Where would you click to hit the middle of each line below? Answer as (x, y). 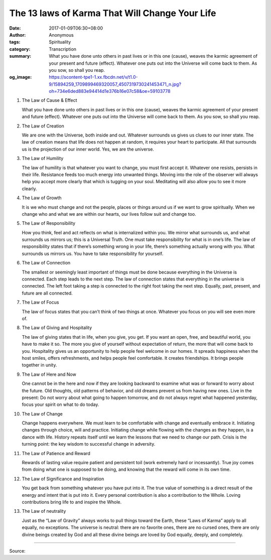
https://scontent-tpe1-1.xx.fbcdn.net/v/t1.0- (93, 77)
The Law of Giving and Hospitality (57, 328)
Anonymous (61, 35)
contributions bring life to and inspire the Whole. (72, 502)
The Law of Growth (42, 198)
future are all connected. (47, 293)
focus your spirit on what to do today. (60, 404)
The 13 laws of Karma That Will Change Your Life (113, 13)
